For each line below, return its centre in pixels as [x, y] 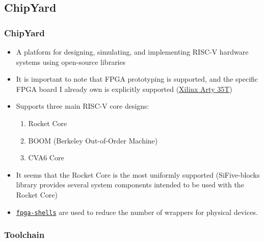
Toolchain [24, 235]
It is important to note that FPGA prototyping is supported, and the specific [137, 79]
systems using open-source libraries [71, 62]
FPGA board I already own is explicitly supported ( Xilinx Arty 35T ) [124, 89]
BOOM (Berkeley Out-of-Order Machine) [93, 140]
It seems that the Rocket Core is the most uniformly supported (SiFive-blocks [138, 174]
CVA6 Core [46, 158]
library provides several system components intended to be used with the [130, 185]
